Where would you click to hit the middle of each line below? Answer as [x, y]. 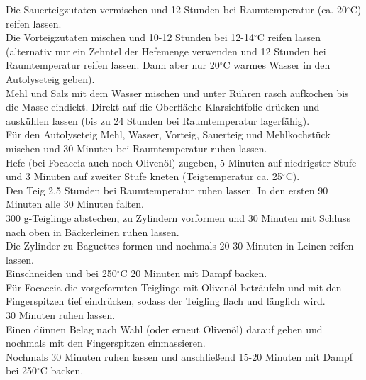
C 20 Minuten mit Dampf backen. [194, 273]
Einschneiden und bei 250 [61, 273]
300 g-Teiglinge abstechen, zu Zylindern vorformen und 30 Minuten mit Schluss [178, 217]
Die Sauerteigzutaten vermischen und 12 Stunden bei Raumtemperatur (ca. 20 [176, 9]
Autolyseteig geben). [50, 78]
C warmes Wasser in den [277, 65]
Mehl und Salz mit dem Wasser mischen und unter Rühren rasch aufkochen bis [177, 93]
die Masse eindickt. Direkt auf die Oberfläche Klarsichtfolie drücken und [163, 107]
